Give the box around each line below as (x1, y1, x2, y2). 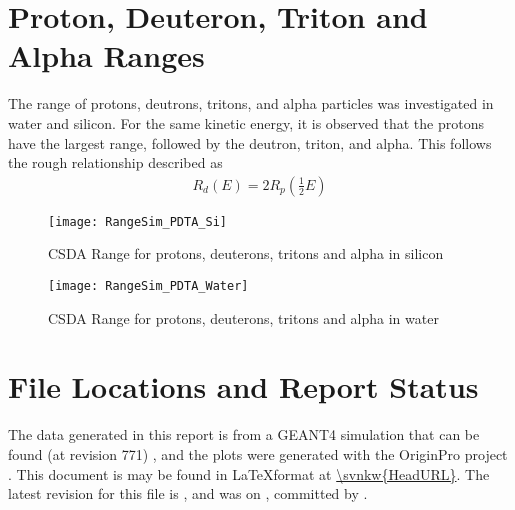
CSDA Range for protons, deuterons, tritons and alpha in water (48, 307, 439, 328)
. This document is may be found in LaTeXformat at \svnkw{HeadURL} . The (8, 463, 490, 484)
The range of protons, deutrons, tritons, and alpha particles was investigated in (8, 93, 494, 114)
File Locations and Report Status (8, 366, 479, 407)
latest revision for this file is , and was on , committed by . (8, 483, 368, 504)
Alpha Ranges (8, 35, 205, 76)
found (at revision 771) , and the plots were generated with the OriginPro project (8, 443, 508, 464)
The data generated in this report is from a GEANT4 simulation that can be (8, 424, 480, 445)
